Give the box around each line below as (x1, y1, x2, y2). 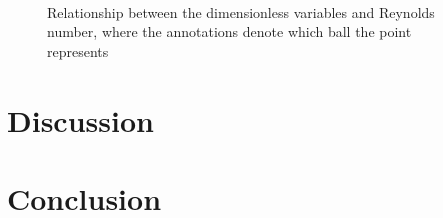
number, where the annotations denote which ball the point (47, 21, 412, 42)
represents (47, 40, 109, 61)
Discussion (7, 99, 154, 140)
